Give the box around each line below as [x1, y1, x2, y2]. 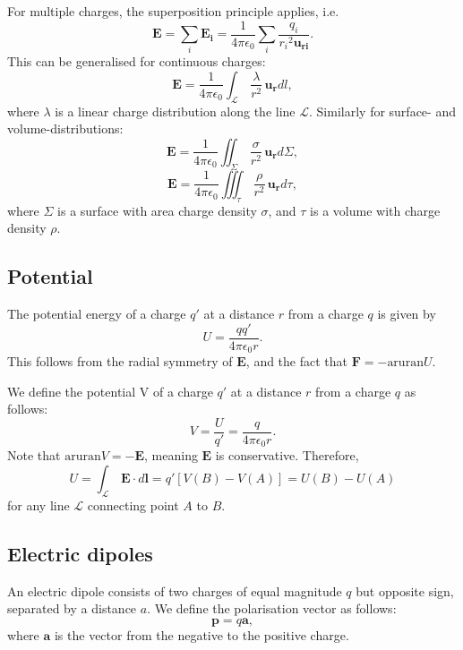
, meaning [144, 446, 198, 465]
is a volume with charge [310, 201, 441, 219]
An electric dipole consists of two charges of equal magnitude [7, 581, 342, 600]
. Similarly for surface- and [309, 101, 456, 120]
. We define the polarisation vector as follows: [147, 599, 397, 618]
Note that [7, 446, 61, 465]
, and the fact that [245, 352, 348, 371]
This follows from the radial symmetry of [7, 352, 233, 371]
